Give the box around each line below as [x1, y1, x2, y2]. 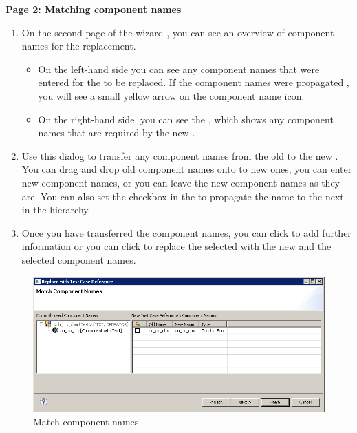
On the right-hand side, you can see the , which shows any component [38, 112, 334, 126]
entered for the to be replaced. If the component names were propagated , [38, 75, 349, 89]
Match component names [33, 414, 139, 429]
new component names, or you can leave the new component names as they [21, 175, 340, 189]
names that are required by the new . [38, 125, 195, 140]
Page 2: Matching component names [6, 2, 182, 16]
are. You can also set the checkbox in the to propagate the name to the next [21, 189, 344, 203]
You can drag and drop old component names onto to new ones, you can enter [21, 162, 352, 176]
